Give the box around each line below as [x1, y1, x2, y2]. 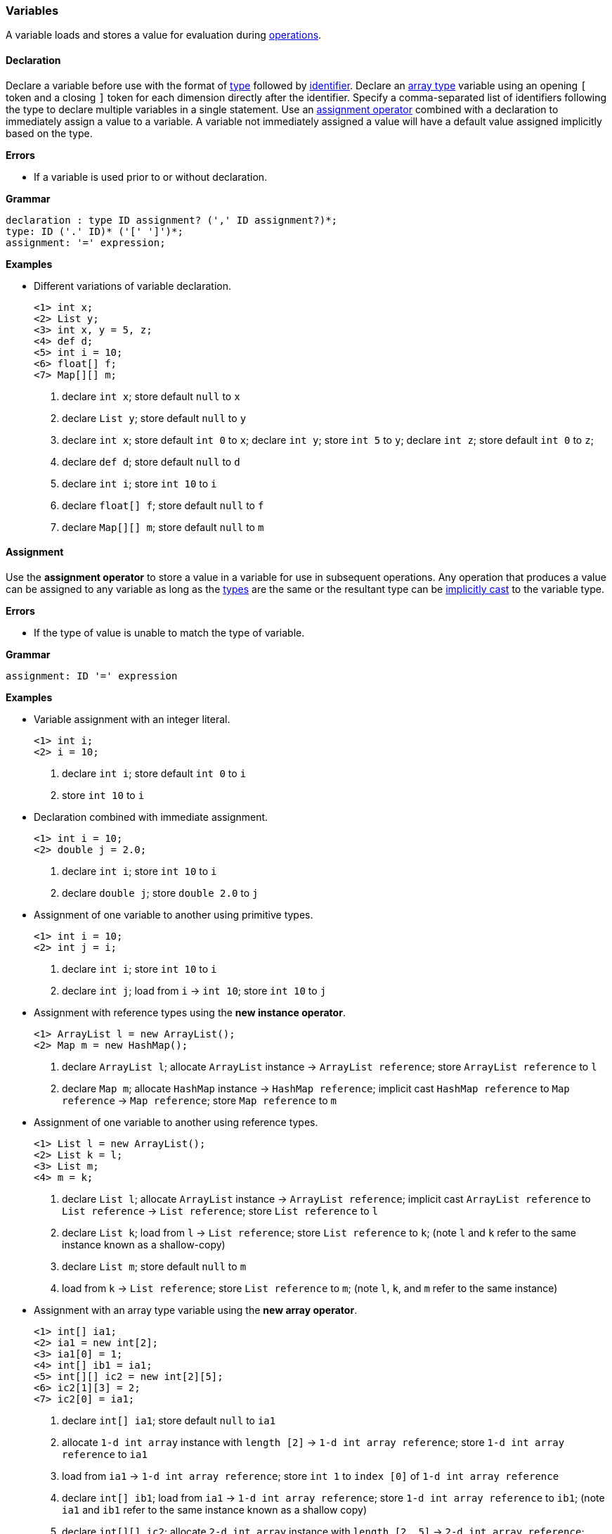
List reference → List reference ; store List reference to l [62, 1204, 378, 1217]
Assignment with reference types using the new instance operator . [34, 1006, 346, 1018]
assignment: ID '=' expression [6, 670, 178, 682]
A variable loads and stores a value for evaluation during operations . [6, 29, 322, 41]
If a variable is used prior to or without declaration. [34, 170, 268, 183]
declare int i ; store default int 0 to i [62, 767, 247, 779]
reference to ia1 [62, 1447, 148, 1460]
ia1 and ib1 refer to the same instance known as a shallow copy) [62, 1503, 367, 1516]
